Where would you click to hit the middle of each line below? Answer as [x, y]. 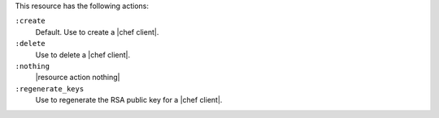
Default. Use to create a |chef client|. [97, 32]
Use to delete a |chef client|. [83, 55]
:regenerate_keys [50, 88]
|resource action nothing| [78, 78]
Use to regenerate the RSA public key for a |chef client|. [129, 100]
